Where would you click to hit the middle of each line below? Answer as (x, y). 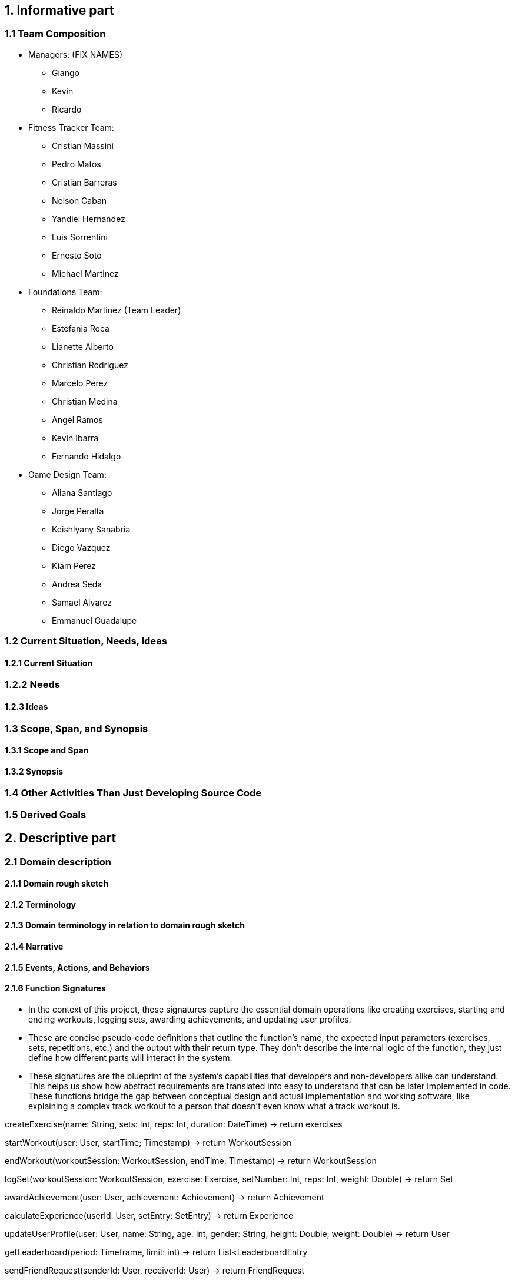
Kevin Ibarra (75, 438)
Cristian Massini (83, 145)
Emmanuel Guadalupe (94, 620)
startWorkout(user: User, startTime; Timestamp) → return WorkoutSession (148, 1142)
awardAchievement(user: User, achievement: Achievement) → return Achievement (165, 1197)
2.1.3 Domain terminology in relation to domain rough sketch (125, 925)
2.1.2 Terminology (40, 904)
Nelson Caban (79, 200)
